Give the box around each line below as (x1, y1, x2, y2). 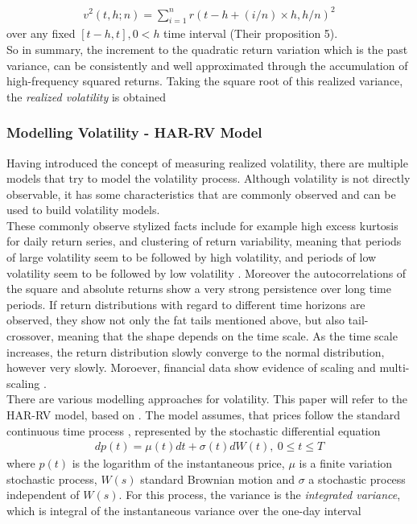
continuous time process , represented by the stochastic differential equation (6, 422, 381, 439)
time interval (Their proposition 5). (163, 25, 338, 42)
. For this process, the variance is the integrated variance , (118, 486, 401, 503)
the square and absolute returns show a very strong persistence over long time (6, 280, 391, 297)
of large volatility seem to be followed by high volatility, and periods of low (6, 249, 377, 266)
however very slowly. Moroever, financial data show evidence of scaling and (6, 359, 376, 376)
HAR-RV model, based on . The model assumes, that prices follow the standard (6, 406, 400, 423)
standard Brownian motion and (140, 470, 295, 487)
